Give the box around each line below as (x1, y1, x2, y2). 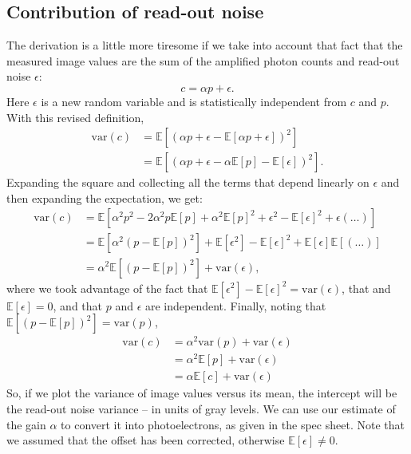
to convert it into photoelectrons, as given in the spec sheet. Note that (61, 416, 405, 432)
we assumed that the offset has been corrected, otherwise (6, 432, 285, 448)
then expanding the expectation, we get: (6, 189, 203, 206)
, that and (342, 279, 391, 296)
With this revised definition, (6, 109, 144, 125)
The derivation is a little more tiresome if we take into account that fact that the (6, 37, 403, 53)
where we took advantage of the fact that (6, 279, 208, 296)
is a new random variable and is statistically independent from (41, 93, 347, 109)
